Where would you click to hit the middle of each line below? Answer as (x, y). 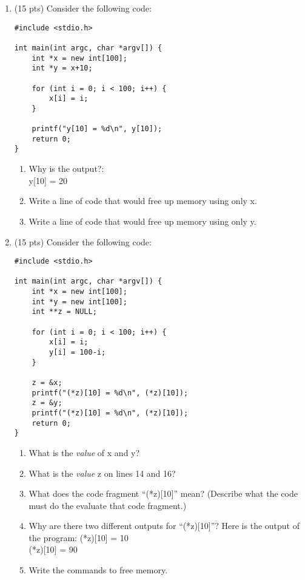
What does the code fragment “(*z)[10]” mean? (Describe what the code (163, 493)
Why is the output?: (66, 169)
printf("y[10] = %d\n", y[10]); (97, 129)
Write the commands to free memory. (98, 570)
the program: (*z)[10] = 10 (79, 537)
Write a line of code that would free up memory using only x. (143, 201)
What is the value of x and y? (84, 452)
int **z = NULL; (64, 312)
